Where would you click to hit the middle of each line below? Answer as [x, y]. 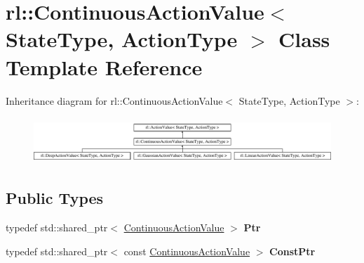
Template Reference [104, 66]
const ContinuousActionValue [187, 251]
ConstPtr [292, 251]
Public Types [55, 198]
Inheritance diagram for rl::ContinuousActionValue [114, 100]
